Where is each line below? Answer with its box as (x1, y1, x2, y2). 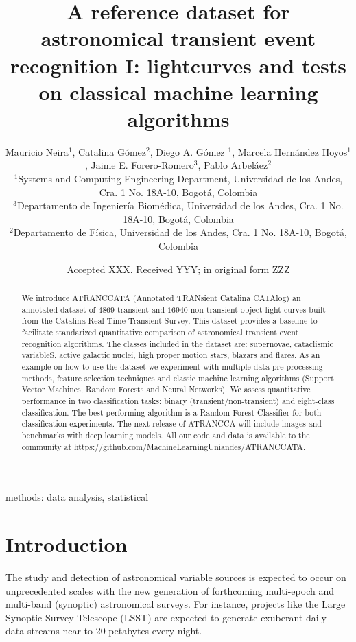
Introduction (5, 530, 128, 558)
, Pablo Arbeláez (198, 158, 268, 172)
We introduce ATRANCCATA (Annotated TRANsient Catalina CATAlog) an (21, 292, 301, 304)
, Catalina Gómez (72, 144, 146, 158)
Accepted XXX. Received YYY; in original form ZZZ (67, 261, 290, 276)
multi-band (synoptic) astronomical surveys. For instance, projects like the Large (5, 597, 346, 611)
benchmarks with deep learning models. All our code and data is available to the (21, 429, 310, 440)
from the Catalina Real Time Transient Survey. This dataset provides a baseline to (21, 315, 318, 326)
